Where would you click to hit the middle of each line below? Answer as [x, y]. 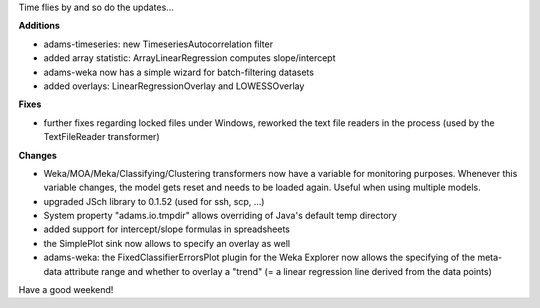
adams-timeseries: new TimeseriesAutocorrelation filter [158, 44]
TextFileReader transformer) [101, 137]
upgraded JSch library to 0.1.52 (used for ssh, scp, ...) [154, 201]
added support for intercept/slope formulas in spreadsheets [166, 229]
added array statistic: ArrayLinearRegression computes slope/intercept [189, 58]
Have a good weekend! [66, 290]
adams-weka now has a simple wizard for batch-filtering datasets [179, 72]
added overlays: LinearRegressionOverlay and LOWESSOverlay [174, 86]
